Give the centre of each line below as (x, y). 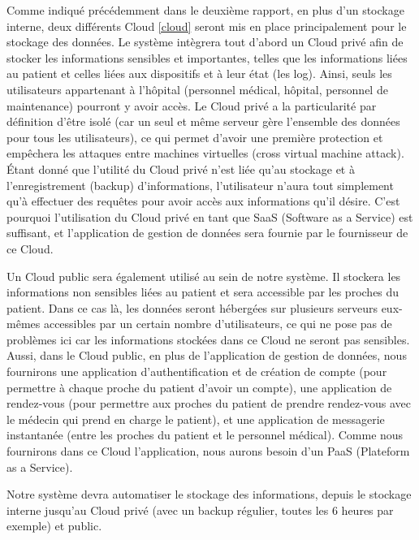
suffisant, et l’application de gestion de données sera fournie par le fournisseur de (207, 233)
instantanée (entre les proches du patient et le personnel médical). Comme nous (205, 435)
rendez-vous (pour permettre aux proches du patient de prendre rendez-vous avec (209, 403)
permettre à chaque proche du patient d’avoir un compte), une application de (199, 387)
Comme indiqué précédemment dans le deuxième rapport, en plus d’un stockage (205, 10)
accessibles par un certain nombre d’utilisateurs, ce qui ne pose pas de (218, 324)
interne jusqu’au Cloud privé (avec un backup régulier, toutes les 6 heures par (200, 510)
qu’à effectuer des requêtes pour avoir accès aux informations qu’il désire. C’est (203, 201)
